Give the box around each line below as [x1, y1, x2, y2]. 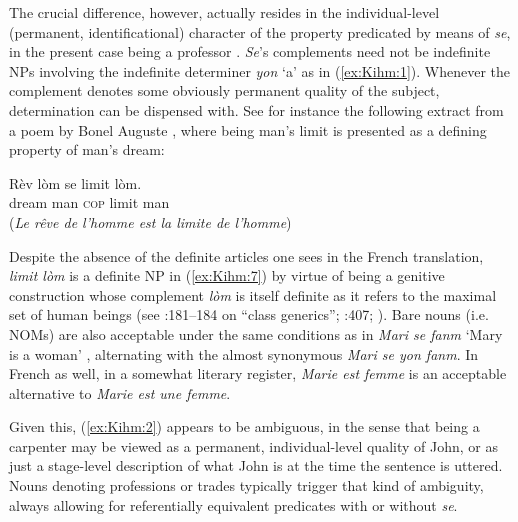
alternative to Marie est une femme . [9, 382, 231, 403]
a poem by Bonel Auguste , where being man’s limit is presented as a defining [9, 119, 487, 140]
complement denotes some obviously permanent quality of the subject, [9, 80, 440, 101]
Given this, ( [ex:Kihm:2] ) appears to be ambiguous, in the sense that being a [9, 416, 480, 437]
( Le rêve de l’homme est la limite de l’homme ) [9, 211, 292, 232]
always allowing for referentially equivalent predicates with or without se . [9, 494, 458, 515]
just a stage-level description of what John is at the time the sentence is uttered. [9, 455, 503, 476]
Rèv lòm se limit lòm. [9, 172, 142, 193]
